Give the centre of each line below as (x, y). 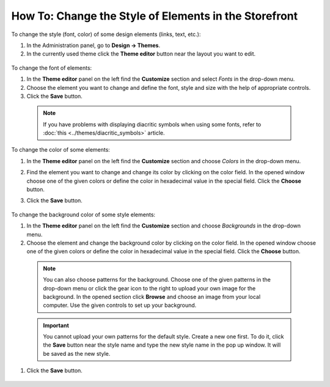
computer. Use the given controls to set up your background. (120, 305)
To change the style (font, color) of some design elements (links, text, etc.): (106, 34)
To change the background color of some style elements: (83, 215)
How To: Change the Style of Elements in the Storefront (155, 16)
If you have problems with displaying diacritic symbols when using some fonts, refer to (152, 124)
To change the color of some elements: (61, 150)
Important (56, 325)
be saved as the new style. (77, 353)
